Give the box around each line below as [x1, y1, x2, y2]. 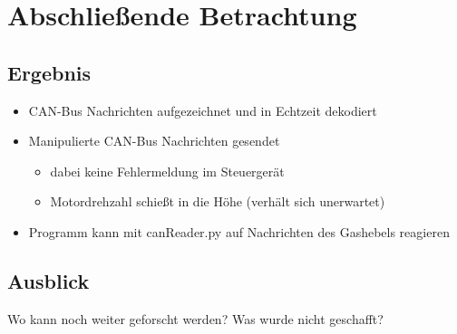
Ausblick [7, 266, 90, 294]
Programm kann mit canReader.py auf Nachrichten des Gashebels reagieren [28, 222, 450, 241]
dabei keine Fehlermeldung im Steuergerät [50, 161, 285, 180]
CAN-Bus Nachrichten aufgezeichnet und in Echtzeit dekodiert [28, 100, 377, 119]
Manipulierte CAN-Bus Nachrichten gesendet [28, 131, 280, 150]
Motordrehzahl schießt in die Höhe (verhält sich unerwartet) [50, 192, 385, 211]
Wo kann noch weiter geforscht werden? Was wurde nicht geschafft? [7, 309, 384, 328]
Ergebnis [7, 58, 92, 86]
